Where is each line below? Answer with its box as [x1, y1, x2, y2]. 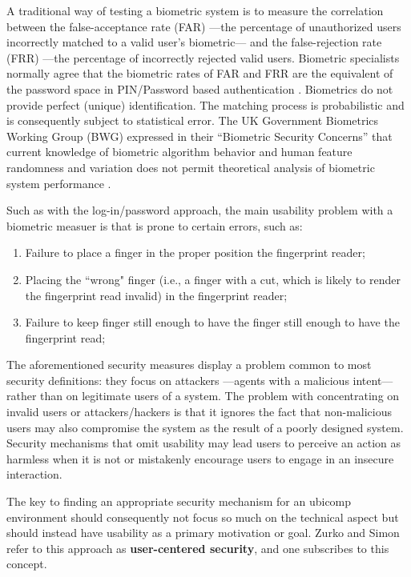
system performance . [6, 174, 111, 191]
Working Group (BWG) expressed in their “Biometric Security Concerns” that [6, 127, 393, 144]
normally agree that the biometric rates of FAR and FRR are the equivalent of [6, 65, 393, 82]
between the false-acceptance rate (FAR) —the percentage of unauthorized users [6, 18, 401, 34]
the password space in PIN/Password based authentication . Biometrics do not [6, 80, 393, 97]
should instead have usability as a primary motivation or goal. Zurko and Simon [6, 524, 400, 541]
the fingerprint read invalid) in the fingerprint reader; [25, 286, 288, 303]
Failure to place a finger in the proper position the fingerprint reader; [25, 244, 365, 261]
